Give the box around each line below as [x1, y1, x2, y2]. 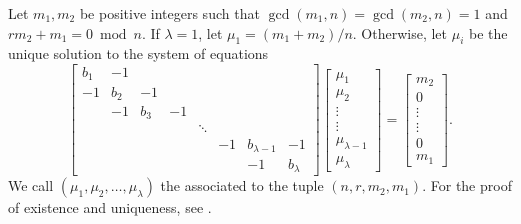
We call [8, 175, 54, 196]
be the [468, 22, 508, 43]
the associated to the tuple [160, 175, 324, 196]
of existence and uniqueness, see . [8, 197, 212, 218]
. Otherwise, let [352, 22, 448, 43]
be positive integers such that [79, 3, 260, 23]
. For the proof [422, 175, 512, 196]
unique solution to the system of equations [8, 43, 269, 64]
